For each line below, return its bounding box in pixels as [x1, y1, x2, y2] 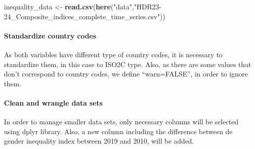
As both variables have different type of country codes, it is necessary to [4, 49, 223, 59]
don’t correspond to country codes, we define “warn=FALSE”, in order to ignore [4, 69, 248, 79]
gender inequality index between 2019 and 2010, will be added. [4, 136, 194, 146]
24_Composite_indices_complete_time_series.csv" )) [4, 11, 166, 21]
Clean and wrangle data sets [4, 97, 103, 108]
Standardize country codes [4, 30, 96, 40]
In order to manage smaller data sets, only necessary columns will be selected [4, 116, 239, 127]
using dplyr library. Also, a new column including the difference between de [4, 126, 233, 136]
